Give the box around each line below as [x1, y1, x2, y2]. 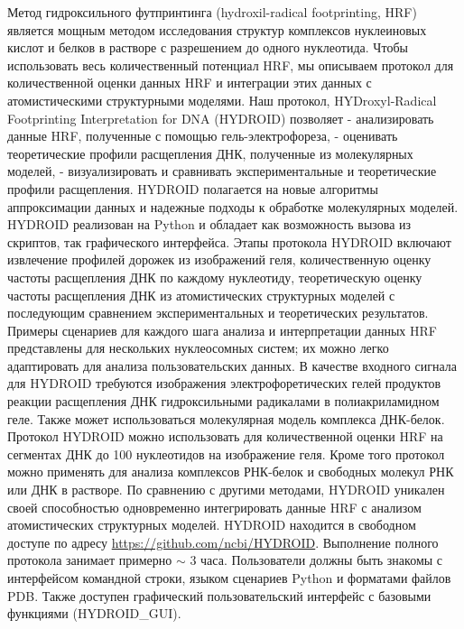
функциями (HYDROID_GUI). [7, 604, 181, 623]
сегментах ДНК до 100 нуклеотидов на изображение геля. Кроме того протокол [7, 444, 445, 463]
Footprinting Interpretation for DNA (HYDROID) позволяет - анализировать [7, 108, 434, 127]
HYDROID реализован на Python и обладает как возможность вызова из [7, 215, 412, 234]
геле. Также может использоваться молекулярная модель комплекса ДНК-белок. [7, 409, 445, 428]
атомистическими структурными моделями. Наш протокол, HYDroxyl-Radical [7, 90, 437, 109]
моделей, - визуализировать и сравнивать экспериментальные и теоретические [7, 162, 437, 180]
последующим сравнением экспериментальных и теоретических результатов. [7, 303, 429, 322]
